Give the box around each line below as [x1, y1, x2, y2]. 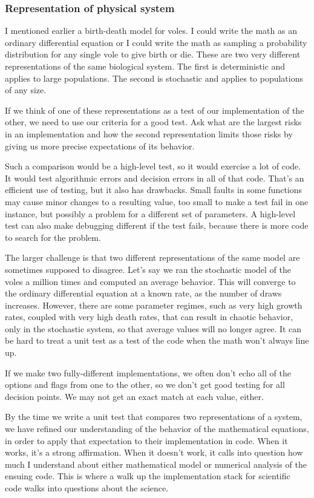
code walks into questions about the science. [5, 482, 169, 494]
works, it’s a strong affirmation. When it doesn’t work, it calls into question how [5, 446, 303, 459]
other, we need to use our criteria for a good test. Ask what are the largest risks [5, 116, 302, 128]
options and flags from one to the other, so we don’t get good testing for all [5, 378, 285, 391]
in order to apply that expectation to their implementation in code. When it [5, 434, 288, 447]
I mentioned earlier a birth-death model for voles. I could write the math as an [5, 24, 297, 37]
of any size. [5, 84, 47, 96]
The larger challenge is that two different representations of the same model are [5, 251, 300, 264]
